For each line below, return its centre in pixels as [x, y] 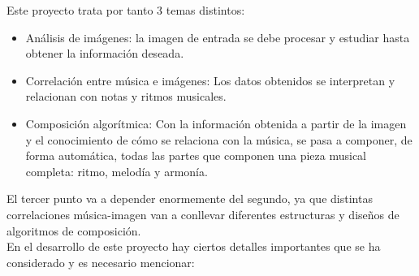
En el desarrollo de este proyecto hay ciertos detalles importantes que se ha [194, 246]
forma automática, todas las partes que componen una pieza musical [196, 155]
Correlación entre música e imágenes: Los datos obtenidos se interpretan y [210, 80]
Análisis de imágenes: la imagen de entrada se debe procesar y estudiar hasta [218, 37]
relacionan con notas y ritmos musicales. [126, 96]
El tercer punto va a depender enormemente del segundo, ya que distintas [190, 198]
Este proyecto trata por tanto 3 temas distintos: [126, 10]
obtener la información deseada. [105, 53]
